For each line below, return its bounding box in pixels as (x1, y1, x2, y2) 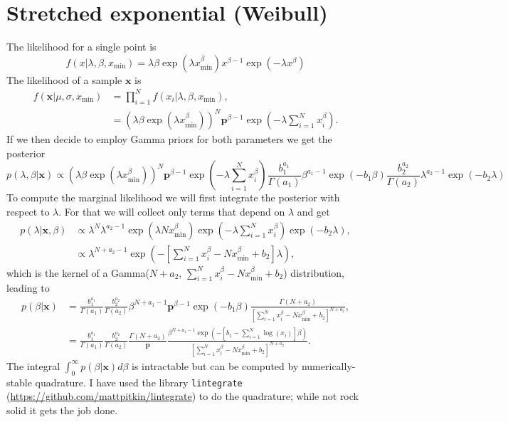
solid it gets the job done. (6, 402, 118, 417)
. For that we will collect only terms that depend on (58, 204, 285, 218)
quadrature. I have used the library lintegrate (35, 374, 243, 389)
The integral (6, 358, 60, 373)
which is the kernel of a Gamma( (6, 265, 149, 280)
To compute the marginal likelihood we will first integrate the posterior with (6, 190, 340, 205)
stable (6, 374, 32, 389)
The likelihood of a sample (6, 72, 122, 87)
